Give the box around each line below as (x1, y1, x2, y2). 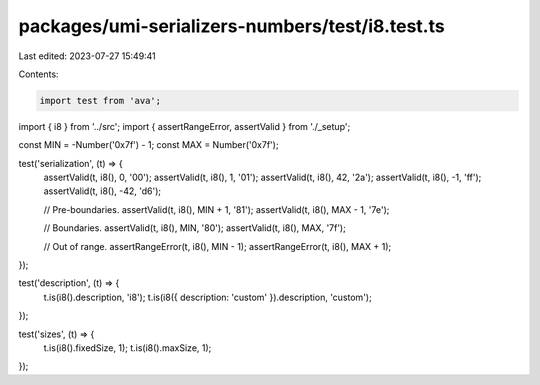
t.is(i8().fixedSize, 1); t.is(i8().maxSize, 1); (43, 341, 212, 354)
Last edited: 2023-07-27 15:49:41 (18, 50, 157, 62)
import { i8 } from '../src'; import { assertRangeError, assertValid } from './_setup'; (18, 120, 351, 132)
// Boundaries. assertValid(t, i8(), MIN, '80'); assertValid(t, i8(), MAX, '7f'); (43, 222, 347, 234)
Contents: (18, 68, 59, 80)
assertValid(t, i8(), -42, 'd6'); (43, 185, 162, 197)
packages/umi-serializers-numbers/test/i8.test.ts (18, 15, 445, 37)
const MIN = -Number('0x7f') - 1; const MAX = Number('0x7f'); (18, 139, 279, 151)
